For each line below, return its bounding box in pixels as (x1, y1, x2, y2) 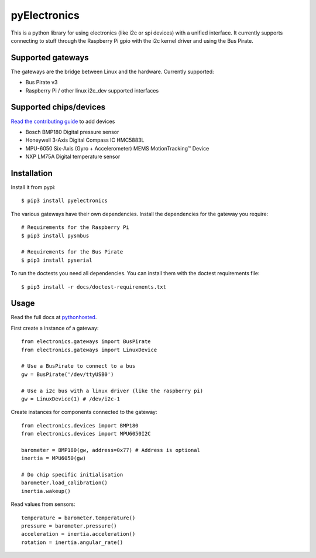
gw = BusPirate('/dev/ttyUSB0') (21, 371, 114, 378)
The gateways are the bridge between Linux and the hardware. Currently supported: (11, 68, 214, 75)
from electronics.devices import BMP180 (21, 422, 139, 429)
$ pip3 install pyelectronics (21, 197, 108, 204)
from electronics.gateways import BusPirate (21, 338, 152, 345)
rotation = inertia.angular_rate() (21, 539, 123, 546)
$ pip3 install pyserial (21, 256, 92, 263)
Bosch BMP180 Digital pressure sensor (25, 128, 119, 135)
